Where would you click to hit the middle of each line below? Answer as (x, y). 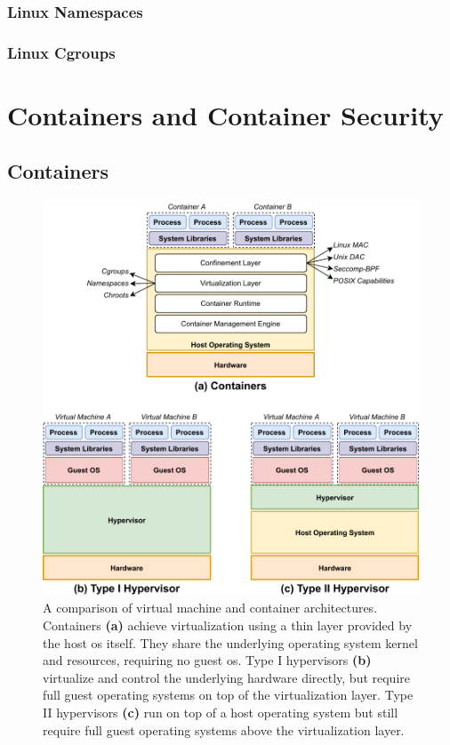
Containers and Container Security (225, 114)
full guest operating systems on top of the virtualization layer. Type (228, 695)
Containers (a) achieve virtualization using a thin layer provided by (228, 625)
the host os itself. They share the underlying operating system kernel (230, 642)
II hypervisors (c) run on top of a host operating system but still (221, 712)
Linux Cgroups (61, 52)
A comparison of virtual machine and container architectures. (210, 608)
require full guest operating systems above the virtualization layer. (224, 729)
